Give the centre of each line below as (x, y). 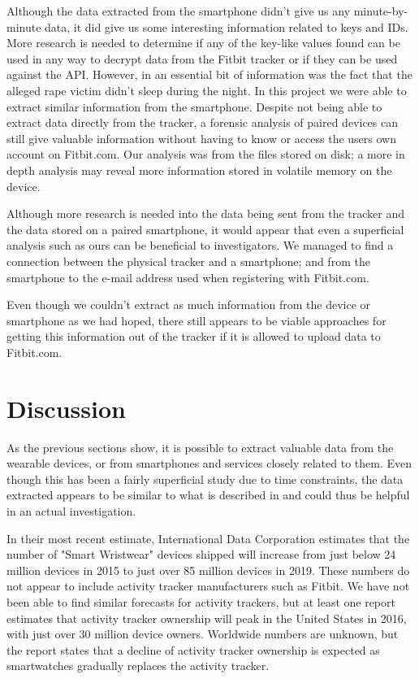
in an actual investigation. (71, 510)
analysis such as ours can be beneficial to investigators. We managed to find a (200, 245)
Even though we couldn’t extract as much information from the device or (189, 305)
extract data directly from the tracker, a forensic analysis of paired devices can (203, 122)
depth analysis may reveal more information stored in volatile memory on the (199, 170)
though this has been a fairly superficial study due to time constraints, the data (205, 479)
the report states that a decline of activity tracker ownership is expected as (193, 649)
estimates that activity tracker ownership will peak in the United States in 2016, (207, 618)
